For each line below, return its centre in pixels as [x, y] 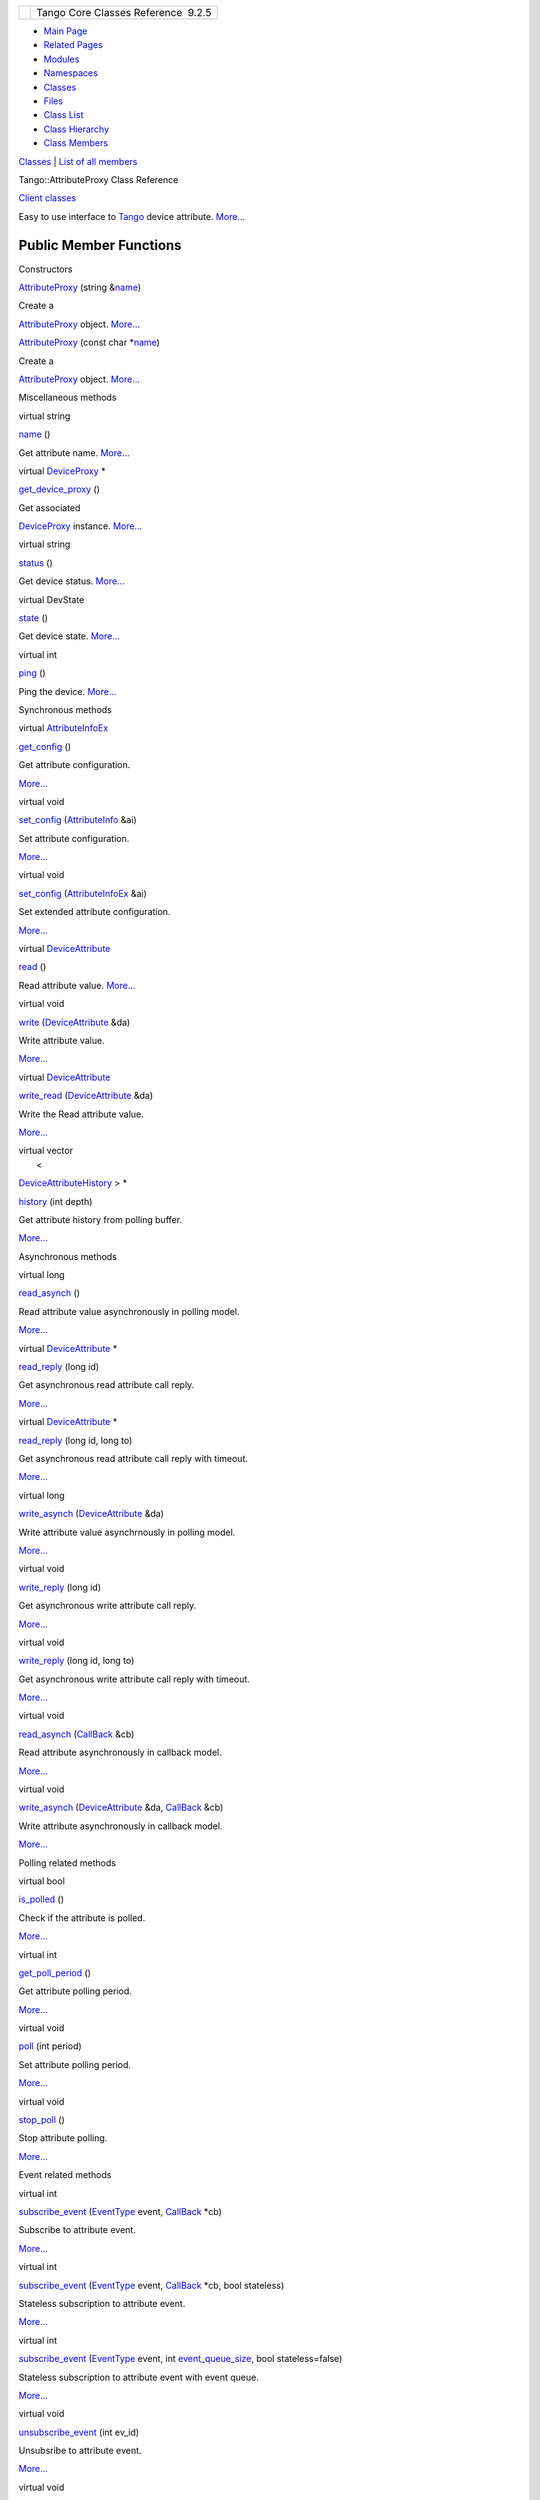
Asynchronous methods [67, 1256]
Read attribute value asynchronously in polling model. [129, 1311]
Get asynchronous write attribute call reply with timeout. [134, 1679]
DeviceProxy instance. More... [80, 526]
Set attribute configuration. [74, 838]
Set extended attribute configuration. [94, 912]
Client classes [47, 198]
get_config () [45, 746]
